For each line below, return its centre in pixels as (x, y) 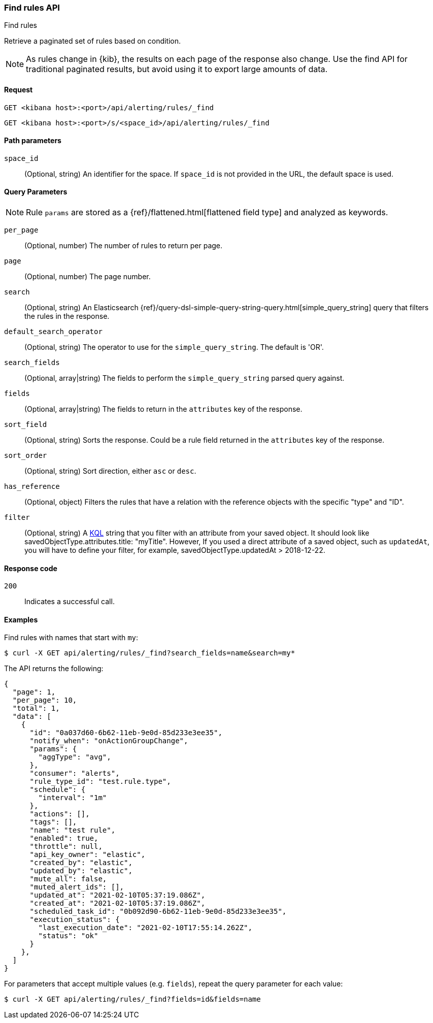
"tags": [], (53, 822)
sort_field (26, 425)
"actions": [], (60, 814)
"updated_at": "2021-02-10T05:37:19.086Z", (118, 895)
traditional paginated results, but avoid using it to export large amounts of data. (177, 69)
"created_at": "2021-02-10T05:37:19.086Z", (118, 903)
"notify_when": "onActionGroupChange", (109, 741)
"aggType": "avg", (75, 757)
